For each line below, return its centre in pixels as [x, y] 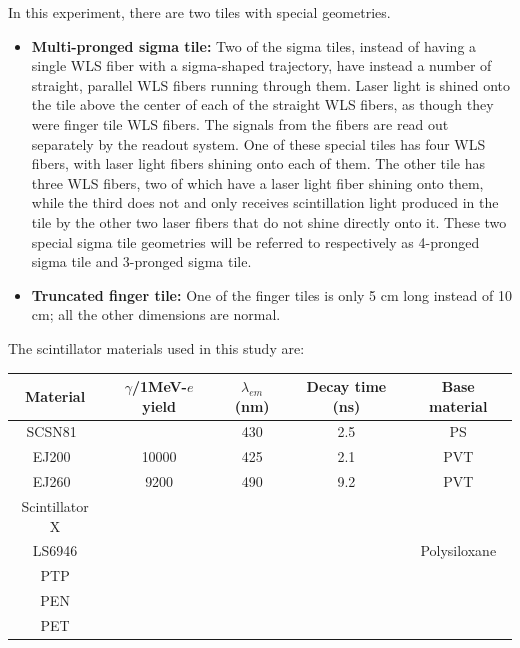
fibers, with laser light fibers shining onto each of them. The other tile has [258, 163]
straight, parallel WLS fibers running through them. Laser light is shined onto [271, 84]
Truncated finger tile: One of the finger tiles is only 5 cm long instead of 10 [271, 294]
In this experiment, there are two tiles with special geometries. [199, 12]
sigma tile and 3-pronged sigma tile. [141, 261]
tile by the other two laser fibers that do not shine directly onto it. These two [269, 221]
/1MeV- [159, 386]
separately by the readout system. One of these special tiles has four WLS [258, 143]
